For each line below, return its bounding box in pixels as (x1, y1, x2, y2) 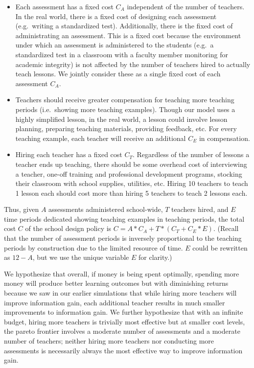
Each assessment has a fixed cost (15, 1, 114, 11)
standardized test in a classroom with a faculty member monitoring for (15, 49, 228, 59)
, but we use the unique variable (32, 252, 129, 262)
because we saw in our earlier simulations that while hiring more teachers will (4, 288, 237, 298)
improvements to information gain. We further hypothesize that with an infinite (4, 307, 243, 317)
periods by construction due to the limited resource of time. (4, 242, 183, 253)
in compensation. (199, 133, 250, 143)
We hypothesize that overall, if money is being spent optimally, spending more (4, 268, 239, 278)
